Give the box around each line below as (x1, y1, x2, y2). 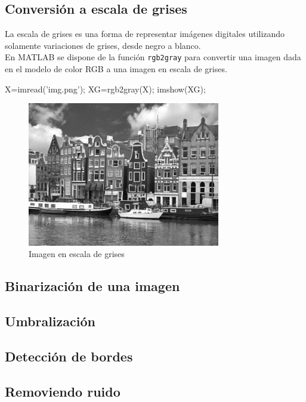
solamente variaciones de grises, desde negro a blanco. (5, 39, 201, 51)
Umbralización (5, 312, 95, 330)
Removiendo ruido (5, 382, 120, 400)
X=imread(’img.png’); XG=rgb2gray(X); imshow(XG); (5, 82, 206, 95)
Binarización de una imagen (5, 277, 180, 295)
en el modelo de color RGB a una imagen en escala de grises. (5, 63, 227, 75)
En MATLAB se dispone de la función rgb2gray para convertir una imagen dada (5, 51, 301, 63)
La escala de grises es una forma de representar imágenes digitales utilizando (5, 27, 285, 40)
